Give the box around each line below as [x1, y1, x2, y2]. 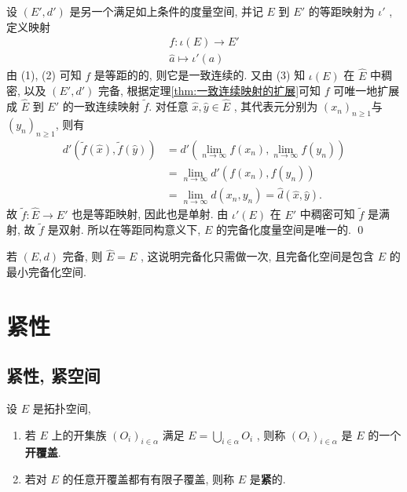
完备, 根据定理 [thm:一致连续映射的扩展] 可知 [97, 82, 321, 99]
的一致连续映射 [62, 98, 140, 115]
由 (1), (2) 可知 [6, 67, 82, 83]
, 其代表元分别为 [233, 98, 318, 115]
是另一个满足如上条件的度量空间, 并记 [69, 3, 263, 19]
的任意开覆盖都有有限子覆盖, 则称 [62, 471, 235, 487]
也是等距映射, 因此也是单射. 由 [71, 206, 229, 222]
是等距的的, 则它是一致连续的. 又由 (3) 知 [93, 67, 306, 83]
